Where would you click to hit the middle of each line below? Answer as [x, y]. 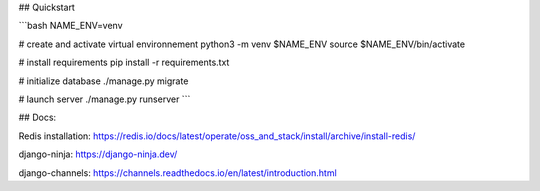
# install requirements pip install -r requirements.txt [124, 62]
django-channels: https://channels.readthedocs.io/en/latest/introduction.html [177, 172]
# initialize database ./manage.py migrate [103, 81]
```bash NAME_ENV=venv [71, 26]
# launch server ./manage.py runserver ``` [104, 99]
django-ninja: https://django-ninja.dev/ [98, 154]
